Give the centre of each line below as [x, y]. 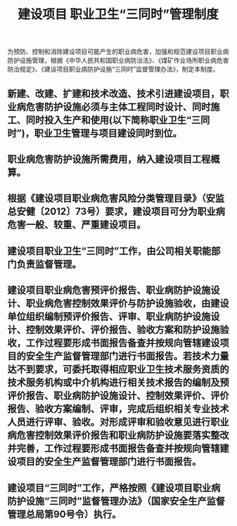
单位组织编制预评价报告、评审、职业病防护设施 [109, 317]
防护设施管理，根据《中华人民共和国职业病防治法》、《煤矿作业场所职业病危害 [118, 60]
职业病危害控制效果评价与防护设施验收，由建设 [127, 303]
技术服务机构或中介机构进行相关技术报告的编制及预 [118, 383]
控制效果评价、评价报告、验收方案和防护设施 [123, 330]
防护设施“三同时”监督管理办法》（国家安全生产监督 [116, 501]
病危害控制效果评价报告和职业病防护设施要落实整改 [118, 436]
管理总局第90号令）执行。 [64, 514]
